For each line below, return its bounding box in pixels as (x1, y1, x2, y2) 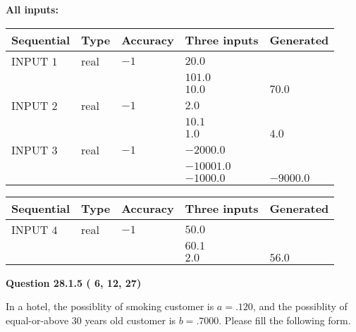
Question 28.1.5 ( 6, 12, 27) (6, 275, 142, 290)
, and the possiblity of (252, 299, 348, 314)
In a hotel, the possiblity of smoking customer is (6, 299, 214, 314)
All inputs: (6, 2, 59, 16)
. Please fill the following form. (219, 312, 351, 327)
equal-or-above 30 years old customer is (6, 312, 176, 327)
